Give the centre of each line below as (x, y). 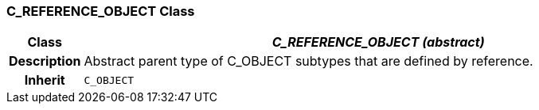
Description (45, 61)
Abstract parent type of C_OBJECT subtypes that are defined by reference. (309, 61)
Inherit (45, 80)
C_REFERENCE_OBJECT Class (101, 11)
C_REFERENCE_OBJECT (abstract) (378, 42)
